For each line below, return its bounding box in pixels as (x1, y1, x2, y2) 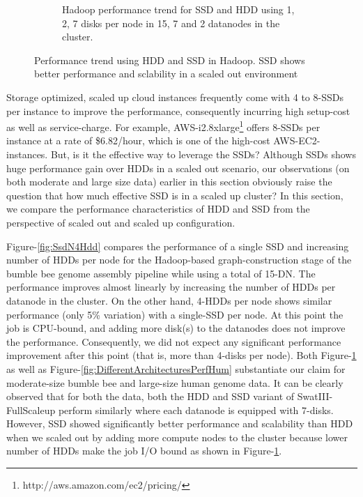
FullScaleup (6, 402, 56, 417)
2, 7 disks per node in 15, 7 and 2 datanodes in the (62, 15, 280, 30)
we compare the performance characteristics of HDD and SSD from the (6, 201, 310, 216)
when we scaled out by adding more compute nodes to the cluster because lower (6, 429, 348, 444)
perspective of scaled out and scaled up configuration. (6, 215, 235, 229)
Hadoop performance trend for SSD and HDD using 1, (62, 2, 295, 16)
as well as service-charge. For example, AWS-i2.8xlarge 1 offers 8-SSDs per (6, 118, 320, 134)
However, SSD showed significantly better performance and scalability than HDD (6, 416, 353, 431)
